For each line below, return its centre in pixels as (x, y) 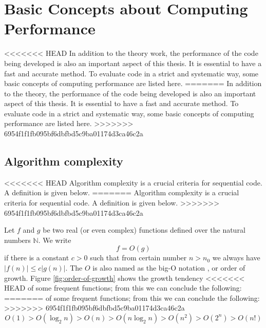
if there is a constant (37, 258)
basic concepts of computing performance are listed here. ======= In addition (133, 83)
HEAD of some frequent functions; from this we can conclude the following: (123, 288)
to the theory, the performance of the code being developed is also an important (130, 93)
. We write (55, 240)
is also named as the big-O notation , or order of (169, 268)
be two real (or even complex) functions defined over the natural (144, 230)
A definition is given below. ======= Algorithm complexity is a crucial (122, 192)
